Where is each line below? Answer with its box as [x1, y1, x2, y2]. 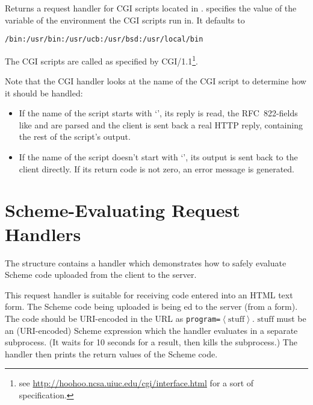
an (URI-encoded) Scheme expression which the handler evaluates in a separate [5, 324, 298, 336]
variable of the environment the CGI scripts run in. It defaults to [5, 13, 245, 26]
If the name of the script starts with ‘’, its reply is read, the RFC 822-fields [19, 107, 298, 119]
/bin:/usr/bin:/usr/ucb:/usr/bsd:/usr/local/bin [5, 35, 203, 44]
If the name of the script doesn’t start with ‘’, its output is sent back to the [19, 151, 298, 163]
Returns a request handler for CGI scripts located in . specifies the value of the [5, 2, 297, 14]
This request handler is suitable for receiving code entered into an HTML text [5, 288, 293, 301]
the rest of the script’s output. [19, 130, 131, 143]
